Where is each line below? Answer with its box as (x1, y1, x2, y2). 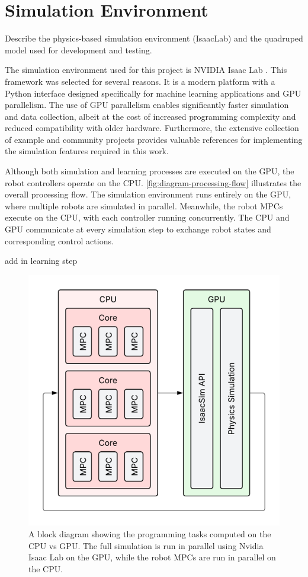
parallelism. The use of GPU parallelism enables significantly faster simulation (5, 98, 289, 111)
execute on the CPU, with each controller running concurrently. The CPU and (5, 211, 290, 224)
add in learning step (5, 254, 78, 267)
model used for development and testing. (5, 43, 152, 56)
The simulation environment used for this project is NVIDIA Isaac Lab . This (5, 63, 287, 76)
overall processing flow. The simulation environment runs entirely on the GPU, (5, 188, 291, 200)
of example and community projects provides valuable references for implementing (5, 133, 303, 145)
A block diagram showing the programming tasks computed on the (28, 527, 271, 540)
